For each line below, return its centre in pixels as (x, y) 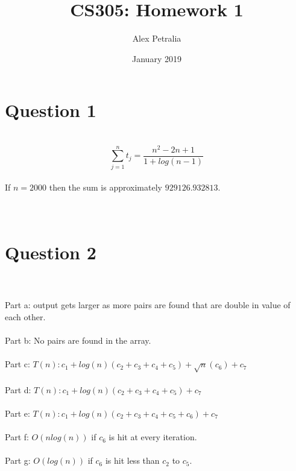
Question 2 (51, 252)
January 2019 (157, 58)
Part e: (17, 413)
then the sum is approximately (105, 187)
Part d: (18, 389)
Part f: (17, 437)
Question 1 (51, 110)
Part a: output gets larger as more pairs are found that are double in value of (148, 305)
